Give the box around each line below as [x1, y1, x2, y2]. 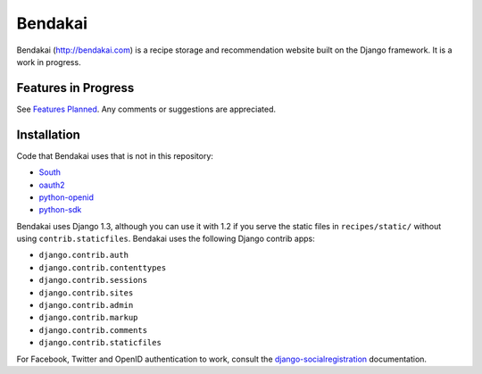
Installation [16, 127, 80, 142]
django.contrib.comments [38, 325, 147, 335]
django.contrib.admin [38, 300, 134, 311]
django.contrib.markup [38, 312, 138, 323]
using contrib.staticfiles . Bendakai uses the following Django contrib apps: [16, 233, 316, 245]
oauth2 [38, 179, 66, 190]
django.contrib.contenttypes [38, 262, 167, 272]
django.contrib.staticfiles [38, 337, 162, 348]
